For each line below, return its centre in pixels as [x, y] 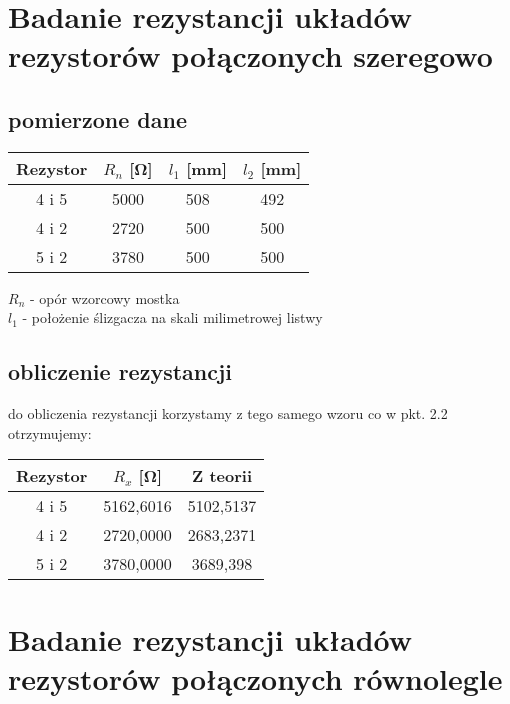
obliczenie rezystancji [120, 371]
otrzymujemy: [50, 432]
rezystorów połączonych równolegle [255, 677]
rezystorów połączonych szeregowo [250, 55]
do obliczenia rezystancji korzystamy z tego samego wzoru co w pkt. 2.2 [228, 413]
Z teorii [222, 476]
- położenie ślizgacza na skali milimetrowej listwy [172, 317]
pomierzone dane [97, 118]
